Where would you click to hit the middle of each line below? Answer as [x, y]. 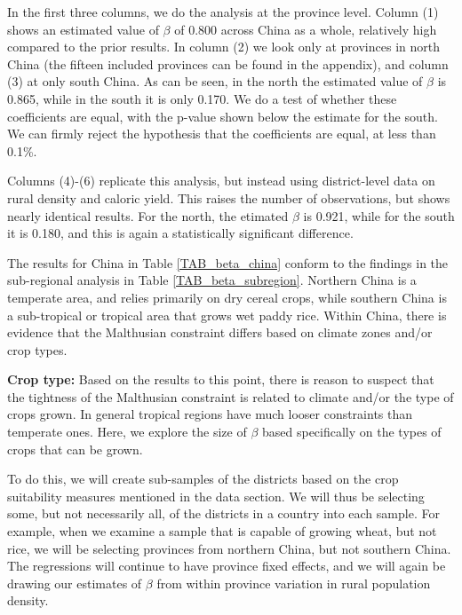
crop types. [37, 349]
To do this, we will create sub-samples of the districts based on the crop [203, 479]
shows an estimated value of [83, 29]
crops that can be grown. [75, 449]
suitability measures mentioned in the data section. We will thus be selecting [216, 496]
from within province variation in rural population [294, 583]
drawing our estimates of [75, 583]
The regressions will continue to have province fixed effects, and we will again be [227, 566]
